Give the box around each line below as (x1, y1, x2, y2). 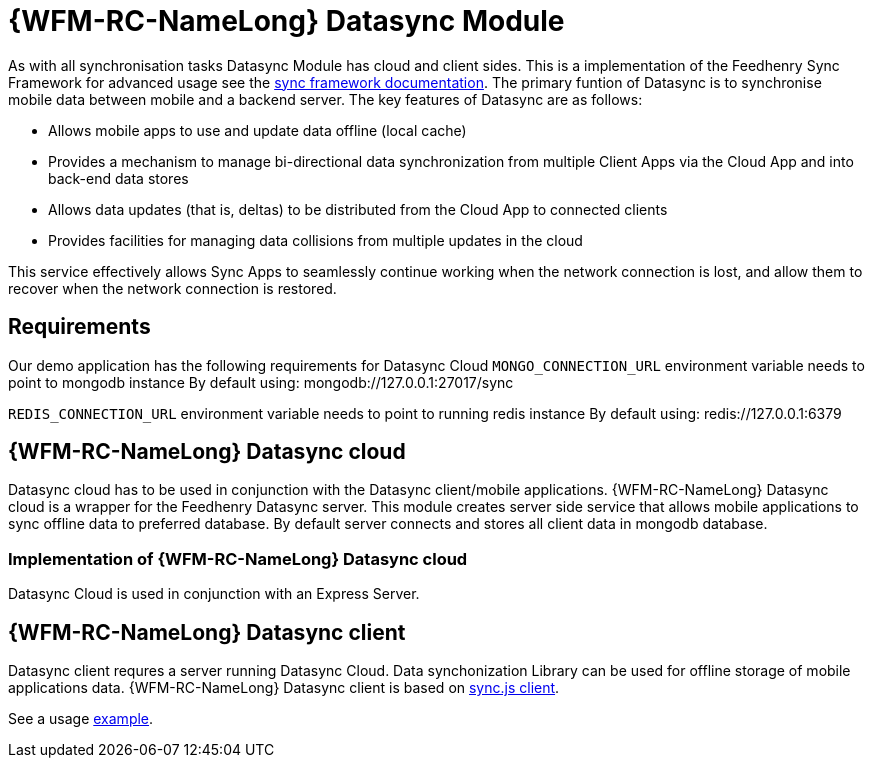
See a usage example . (8, 710, 154, 728)
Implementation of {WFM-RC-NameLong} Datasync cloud (8, 548, 468, 569)
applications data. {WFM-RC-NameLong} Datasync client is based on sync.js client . (8, 679, 560, 697)
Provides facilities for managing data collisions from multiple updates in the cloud (48, 231, 583, 249)
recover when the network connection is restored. (8, 279, 337, 297)
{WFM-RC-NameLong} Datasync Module (8, 4, 565, 38)
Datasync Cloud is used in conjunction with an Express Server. (8, 585, 420, 603)
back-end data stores (48, 169, 189, 187)
